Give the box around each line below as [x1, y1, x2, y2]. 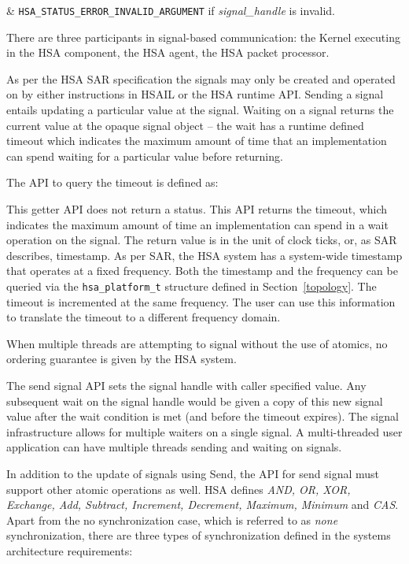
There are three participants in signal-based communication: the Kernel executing [6, 28, 400, 45]
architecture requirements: [6, 542, 133, 558]
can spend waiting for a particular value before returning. [6, 147, 283, 164]
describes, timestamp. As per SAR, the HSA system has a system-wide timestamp [6, 247, 403, 263]
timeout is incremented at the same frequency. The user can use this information [6, 293, 396, 310]
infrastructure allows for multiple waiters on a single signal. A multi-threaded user [6, 423, 403, 440]
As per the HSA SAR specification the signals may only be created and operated [6, 70, 396, 87]
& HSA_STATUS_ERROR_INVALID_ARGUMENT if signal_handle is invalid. [6, 2, 335, 18]
